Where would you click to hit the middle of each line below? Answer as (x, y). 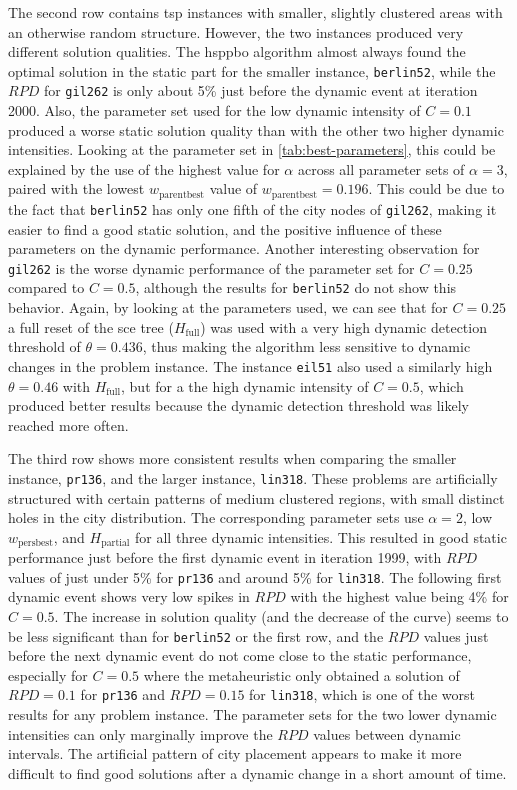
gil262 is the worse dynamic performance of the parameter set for (211, 267)
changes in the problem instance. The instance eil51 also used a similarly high (250, 365)
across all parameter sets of (381, 168)
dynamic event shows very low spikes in (129, 596)
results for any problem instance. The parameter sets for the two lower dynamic (252, 714)
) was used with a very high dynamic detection (343, 326)
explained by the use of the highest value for (144, 168)
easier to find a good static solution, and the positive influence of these (225, 228)
